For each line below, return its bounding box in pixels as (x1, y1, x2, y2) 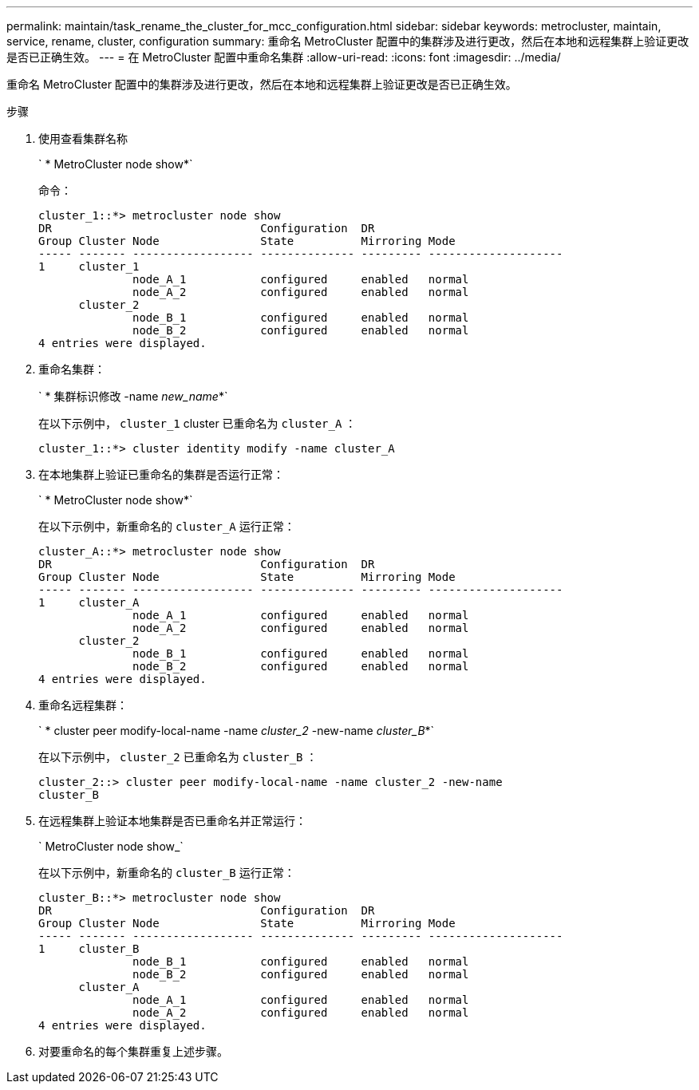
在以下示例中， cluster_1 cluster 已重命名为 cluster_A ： (38, 417, 357, 430)
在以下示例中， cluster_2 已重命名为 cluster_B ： (38, 750, 318, 764)
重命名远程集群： (38, 698, 128, 712)
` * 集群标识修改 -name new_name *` (38, 389, 228, 403)
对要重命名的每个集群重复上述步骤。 (38, 1045, 228, 1058)
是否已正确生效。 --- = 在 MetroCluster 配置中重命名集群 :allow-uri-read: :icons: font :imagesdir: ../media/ (6, 50, 561, 64)
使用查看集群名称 (38, 132, 128, 145)
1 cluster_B (38, 942, 140, 955)
